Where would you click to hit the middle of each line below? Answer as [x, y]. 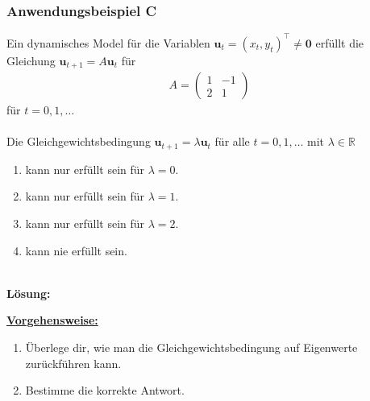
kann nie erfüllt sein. [76, 250]
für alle [232, 141]
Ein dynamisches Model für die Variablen [108, 42]
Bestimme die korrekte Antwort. [105, 390]
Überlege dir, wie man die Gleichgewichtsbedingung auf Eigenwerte [191, 347]
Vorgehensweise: [52, 320]
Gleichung [31, 60]
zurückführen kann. [73, 363]
